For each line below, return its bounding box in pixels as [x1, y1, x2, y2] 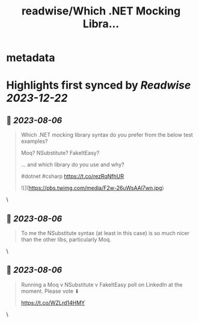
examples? [20, 137, 48, 145]
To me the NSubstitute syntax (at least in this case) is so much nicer [20, 230, 189, 236]
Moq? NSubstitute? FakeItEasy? [20, 149, 100, 157]
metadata [6, 51, 55, 64]
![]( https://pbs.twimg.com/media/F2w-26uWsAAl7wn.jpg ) [20, 184, 164, 192]
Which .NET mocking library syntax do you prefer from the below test [20, 131, 194, 139]
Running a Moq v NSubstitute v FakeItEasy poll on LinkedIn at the [20, 281, 183, 288]
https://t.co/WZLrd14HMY [20, 299, 85, 306]
